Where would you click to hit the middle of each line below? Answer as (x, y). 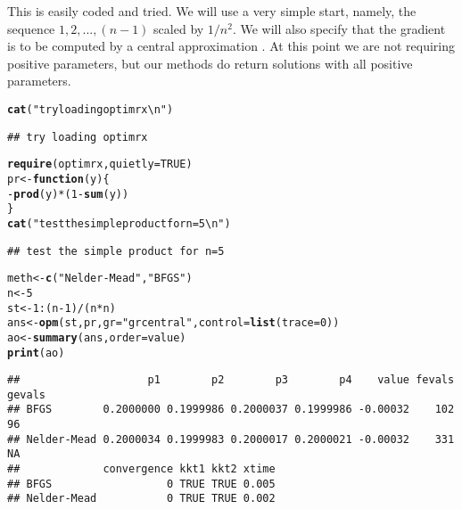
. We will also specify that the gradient (339, 28)
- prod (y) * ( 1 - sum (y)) (68, 194)
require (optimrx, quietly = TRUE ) (100, 164)
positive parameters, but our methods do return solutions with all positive (210, 63)
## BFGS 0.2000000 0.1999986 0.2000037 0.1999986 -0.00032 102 (231, 410)
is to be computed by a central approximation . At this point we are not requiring (231, 46)
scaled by (179, 28)
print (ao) (36, 353)
